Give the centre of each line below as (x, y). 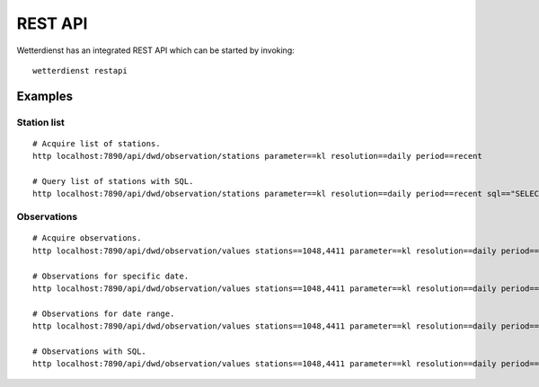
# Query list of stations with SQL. (113, 181)
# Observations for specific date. (111, 276)
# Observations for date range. (104, 313)
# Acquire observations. (87, 238)
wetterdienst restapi (80, 70)
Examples (45, 96)
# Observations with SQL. (90, 351)
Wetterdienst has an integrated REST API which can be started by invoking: (156, 50)
